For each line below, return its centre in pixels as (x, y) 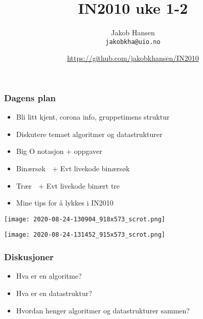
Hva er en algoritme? (49, 276)
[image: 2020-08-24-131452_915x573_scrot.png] (85, 235)
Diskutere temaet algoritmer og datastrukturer (89, 134)
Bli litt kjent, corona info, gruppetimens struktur (93, 117)
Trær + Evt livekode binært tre (68, 185)
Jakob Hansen (133, 32)
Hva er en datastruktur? (54, 293)
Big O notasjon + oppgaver (59, 151)
